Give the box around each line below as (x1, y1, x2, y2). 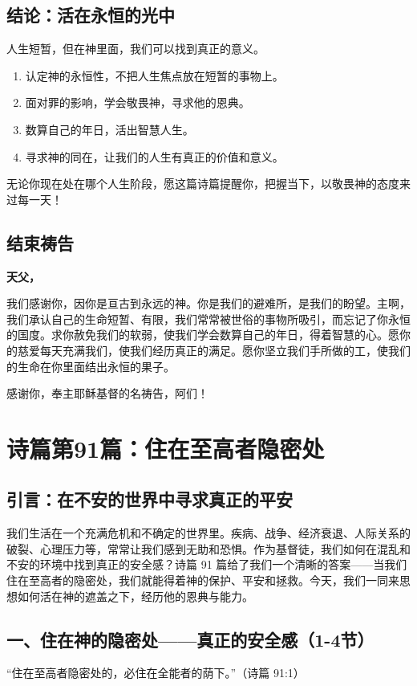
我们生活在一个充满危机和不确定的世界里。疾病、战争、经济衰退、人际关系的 (6, 525, 411, 541)
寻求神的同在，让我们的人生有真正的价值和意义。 (25, 148, 284, 165)
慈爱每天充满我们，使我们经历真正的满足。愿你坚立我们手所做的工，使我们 (17, 341, 411, 358)
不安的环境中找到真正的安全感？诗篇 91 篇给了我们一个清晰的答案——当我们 (6, 556, 407, 573)
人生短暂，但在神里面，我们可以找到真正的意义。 (6, 40, 265, 57)
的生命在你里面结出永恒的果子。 (6, 357, 175, 374)
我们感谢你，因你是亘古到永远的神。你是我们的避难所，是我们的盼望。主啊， (6, 295, 411, 312)
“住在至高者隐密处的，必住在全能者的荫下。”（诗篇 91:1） (6, 664, 305, 681)
